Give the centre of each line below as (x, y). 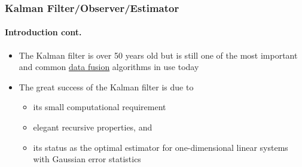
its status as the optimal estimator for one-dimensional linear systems (161, 147)
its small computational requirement (100, 107)
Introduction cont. (43, 32)
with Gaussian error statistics (87, 159)
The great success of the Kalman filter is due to (106, 86)
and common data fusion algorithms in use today (109, 67)
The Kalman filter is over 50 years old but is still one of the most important (158, 55)
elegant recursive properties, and (93, 127)
